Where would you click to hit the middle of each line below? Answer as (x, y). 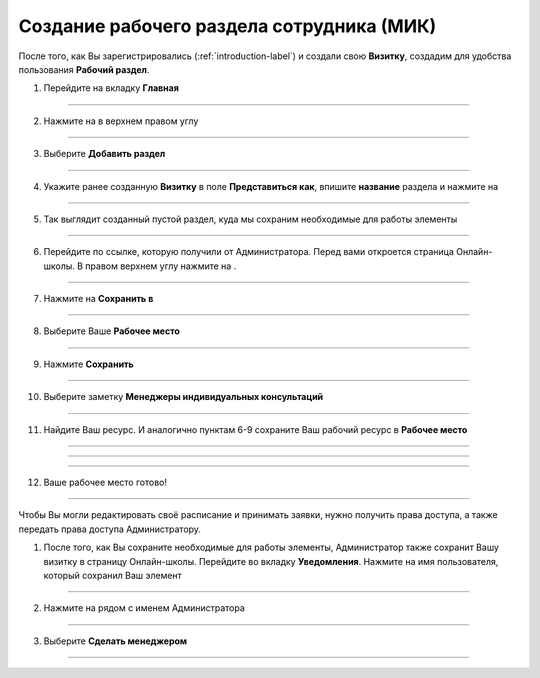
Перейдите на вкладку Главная (111, 88)
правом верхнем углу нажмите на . (161, 266)
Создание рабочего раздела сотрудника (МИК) (227, 26)
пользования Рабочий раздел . (84, 69)
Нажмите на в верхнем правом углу (121, 121)
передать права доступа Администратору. (110, 529)
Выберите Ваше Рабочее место (111, 331)
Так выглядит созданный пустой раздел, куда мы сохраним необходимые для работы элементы (250, 219)
